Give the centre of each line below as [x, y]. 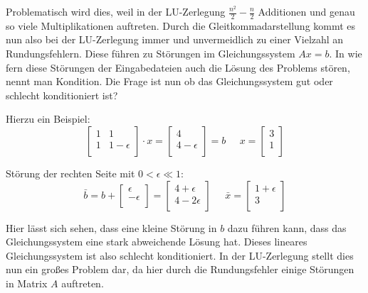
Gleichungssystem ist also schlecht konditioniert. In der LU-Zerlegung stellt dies [180, 255]
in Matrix [27, 283]
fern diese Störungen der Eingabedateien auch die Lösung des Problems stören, [178, 67]
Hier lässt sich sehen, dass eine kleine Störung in [111, 227]
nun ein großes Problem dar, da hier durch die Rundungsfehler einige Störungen [180, 269]
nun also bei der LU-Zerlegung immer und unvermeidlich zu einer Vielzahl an [175, 39]
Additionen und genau [306, 11]
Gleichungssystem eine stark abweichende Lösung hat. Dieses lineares [157, 242]
